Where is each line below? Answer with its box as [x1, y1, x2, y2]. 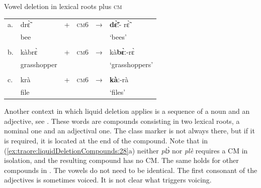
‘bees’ [109, 32, 127, 42]
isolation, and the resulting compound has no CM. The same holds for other [4, 155, 239, 165]
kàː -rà [109, 74, 129, 85]
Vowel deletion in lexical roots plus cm [4, 1, 122, 11]
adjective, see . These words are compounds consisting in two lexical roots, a [4, 115, 240, 126]
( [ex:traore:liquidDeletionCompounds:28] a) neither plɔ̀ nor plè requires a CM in [4, 145, 248, 155]
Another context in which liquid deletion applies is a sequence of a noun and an [4, 106, 250, 116]
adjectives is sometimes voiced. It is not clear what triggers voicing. [4, 174, 212, 185]
